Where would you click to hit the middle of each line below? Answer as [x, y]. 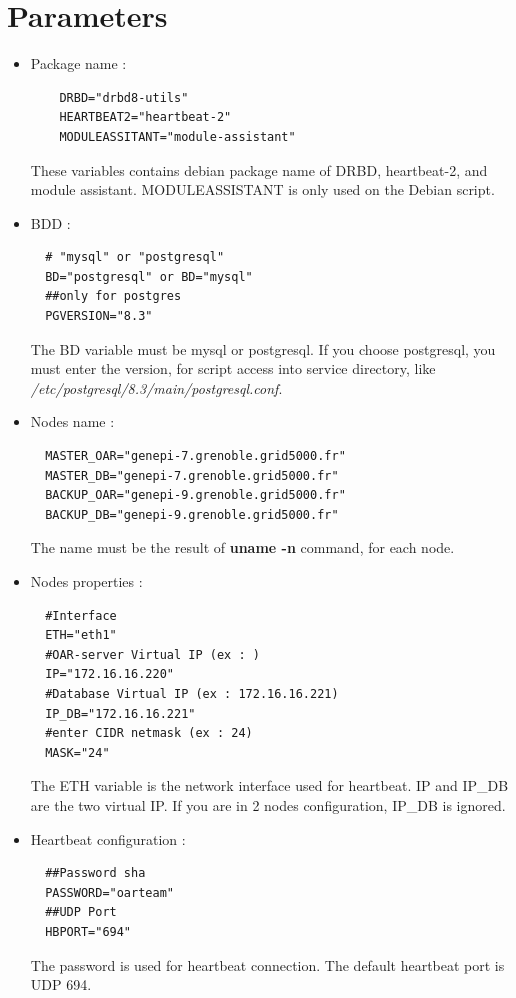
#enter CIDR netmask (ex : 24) [149, 733]
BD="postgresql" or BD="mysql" [149, 276]
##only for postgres [113, 296]
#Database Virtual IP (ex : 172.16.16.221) [192, 693]
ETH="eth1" [81, 635]
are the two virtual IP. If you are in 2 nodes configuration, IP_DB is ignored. [268, 804]
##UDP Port [81, 912]
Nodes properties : [86, 581]
